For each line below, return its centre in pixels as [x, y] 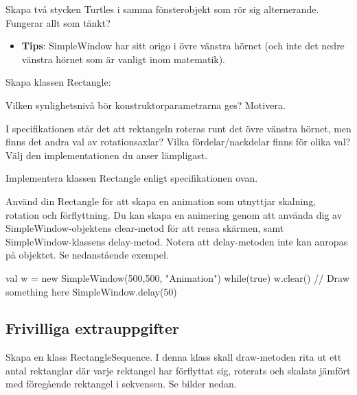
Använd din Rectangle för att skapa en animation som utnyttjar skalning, [161, 201]
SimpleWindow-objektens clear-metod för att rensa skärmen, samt [145, 228]
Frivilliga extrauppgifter [92, 328]
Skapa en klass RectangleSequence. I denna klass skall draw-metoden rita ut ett [174, 357]
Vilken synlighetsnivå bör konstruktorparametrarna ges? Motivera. [146, 105]
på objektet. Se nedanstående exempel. [87, 255]
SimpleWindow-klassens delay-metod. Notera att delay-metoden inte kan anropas [177, 241]
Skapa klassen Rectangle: [58, 82]
